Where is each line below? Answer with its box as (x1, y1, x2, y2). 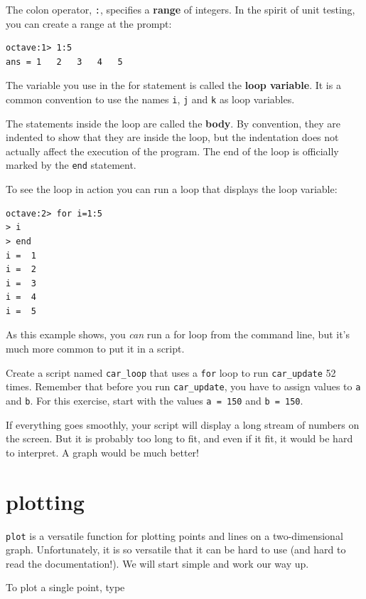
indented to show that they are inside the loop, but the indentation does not (6, 130, 339, 145)
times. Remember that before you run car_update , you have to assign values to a (6, 379, 361, 394)
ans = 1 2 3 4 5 (6, 56, 123, 67)
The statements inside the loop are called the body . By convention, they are (6, 115, 340, 130)
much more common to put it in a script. (6, 341, 185, 356)
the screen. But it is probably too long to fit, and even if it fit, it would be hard (6, 431, 353, 446)
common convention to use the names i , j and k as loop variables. (6, 92, 295, 107)
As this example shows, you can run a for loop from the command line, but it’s (6, 327, 350, 342)
